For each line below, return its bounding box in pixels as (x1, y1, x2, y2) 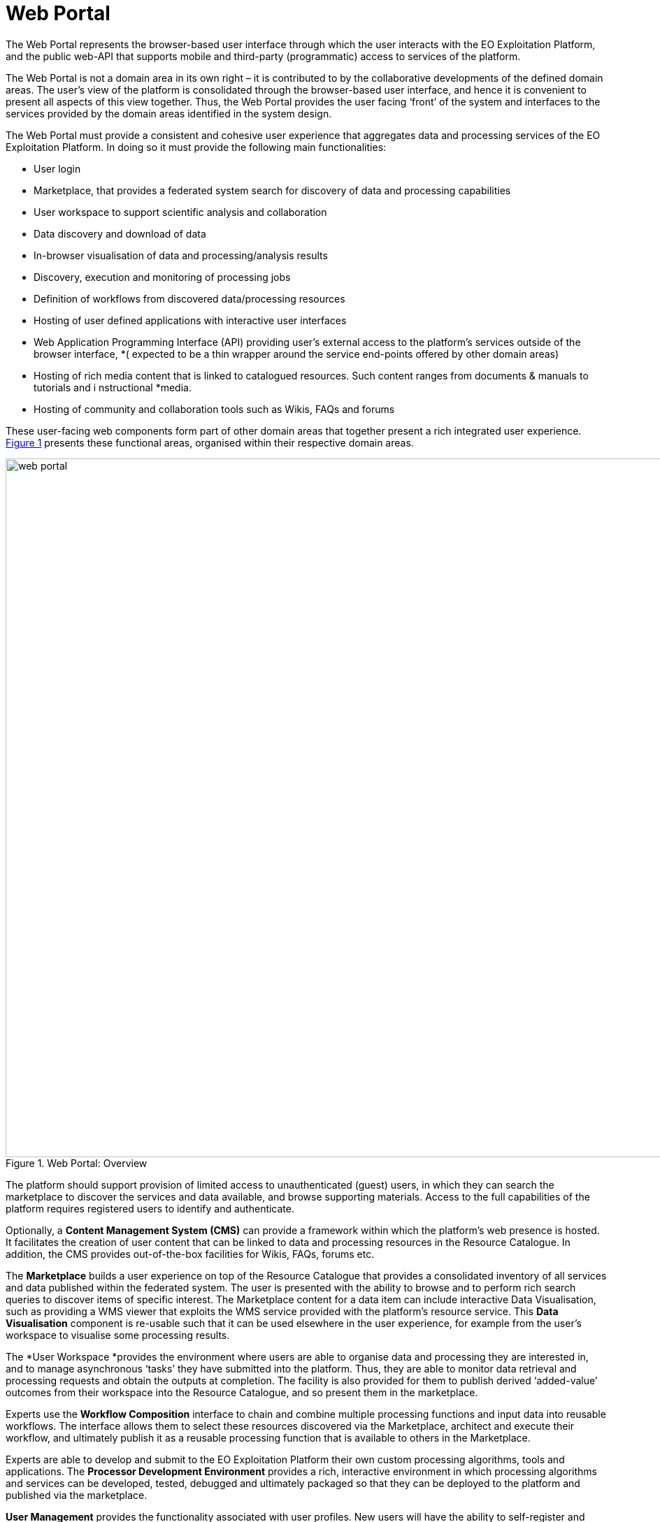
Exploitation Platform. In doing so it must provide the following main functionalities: (6, 140, 387, 153)
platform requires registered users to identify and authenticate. (6, 1202, 295, 1215)
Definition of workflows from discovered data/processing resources (34, 292, 345, 305)
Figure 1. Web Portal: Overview (6, 1157, 148, 1169)
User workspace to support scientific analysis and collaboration (34, 205, 327, 218)
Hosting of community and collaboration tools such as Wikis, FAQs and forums (34, 403, 395, 415)
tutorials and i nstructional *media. (34, 381, 192, 393)
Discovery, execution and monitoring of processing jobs (34, 270, 291, 283)
